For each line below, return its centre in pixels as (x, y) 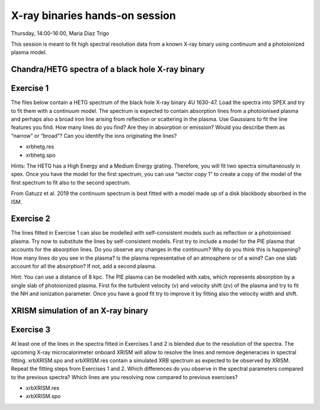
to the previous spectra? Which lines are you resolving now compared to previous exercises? (124, 377)
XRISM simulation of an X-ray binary (79, 311)
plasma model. (29, 52)
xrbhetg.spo (41, 155)
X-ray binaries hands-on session (93, 15)
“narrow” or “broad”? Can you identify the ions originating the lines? (94, 135)
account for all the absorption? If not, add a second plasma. (84, 266)
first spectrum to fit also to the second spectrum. (71, 182)
